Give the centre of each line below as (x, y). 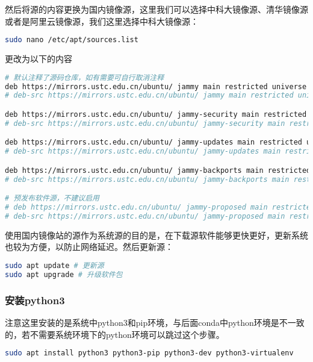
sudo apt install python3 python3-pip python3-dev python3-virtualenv (149, 353)
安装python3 (35, 300)
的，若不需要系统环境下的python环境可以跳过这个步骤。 (115, 334)
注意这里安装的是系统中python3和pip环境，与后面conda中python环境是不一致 (155, 322)
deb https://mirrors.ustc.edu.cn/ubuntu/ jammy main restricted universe (156, 86)
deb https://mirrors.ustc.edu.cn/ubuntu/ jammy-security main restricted (156, 114)
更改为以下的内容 (39, 59)
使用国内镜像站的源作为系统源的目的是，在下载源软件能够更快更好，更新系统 (156, 235)
